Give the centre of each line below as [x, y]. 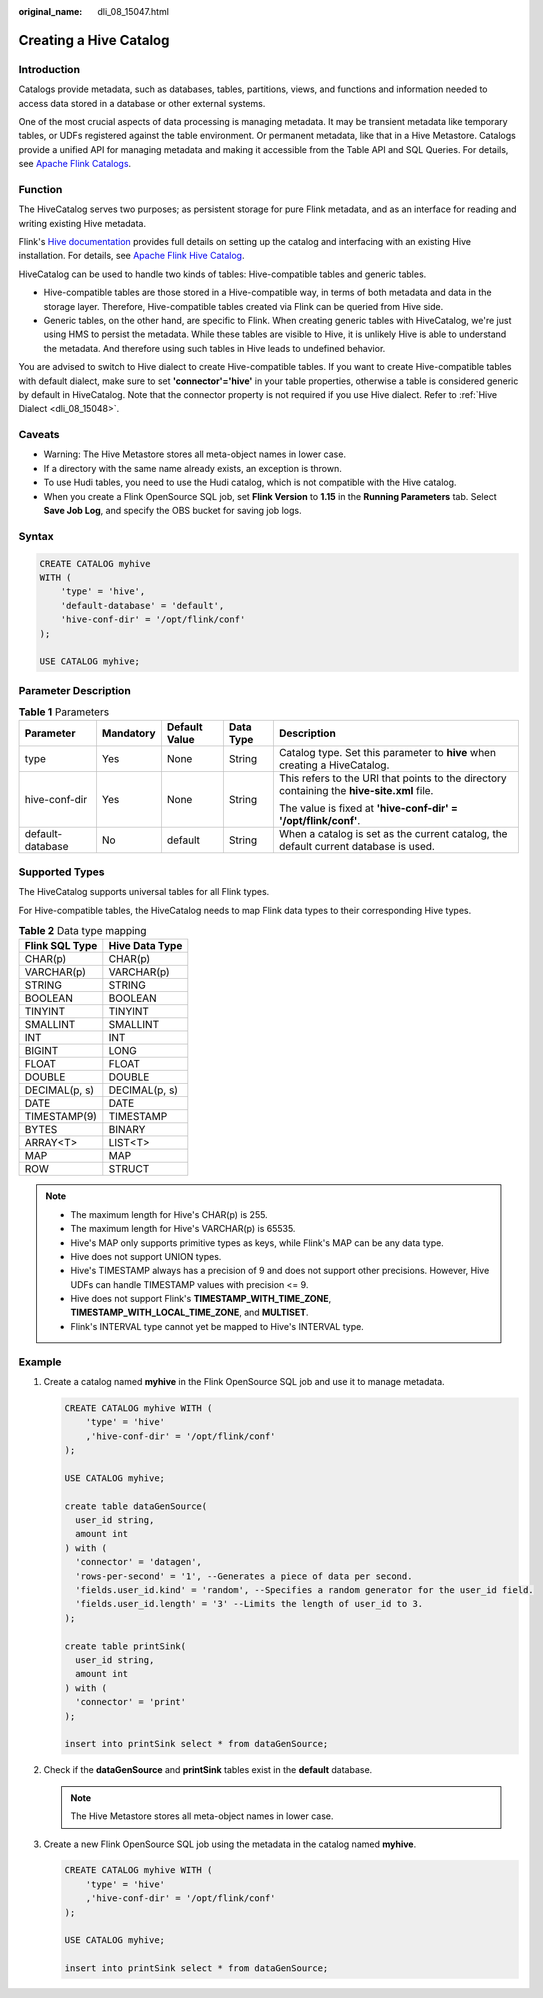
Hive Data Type [145, 946]
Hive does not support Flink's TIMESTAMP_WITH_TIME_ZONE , [201, 1299]
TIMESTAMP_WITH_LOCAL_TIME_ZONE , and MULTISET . [189, 1312]
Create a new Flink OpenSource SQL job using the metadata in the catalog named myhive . [230, 1844]
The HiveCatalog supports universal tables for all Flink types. [144, 892]
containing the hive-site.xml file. [356, 791]
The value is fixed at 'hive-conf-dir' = [368, 808]
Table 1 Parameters [64, 712]
